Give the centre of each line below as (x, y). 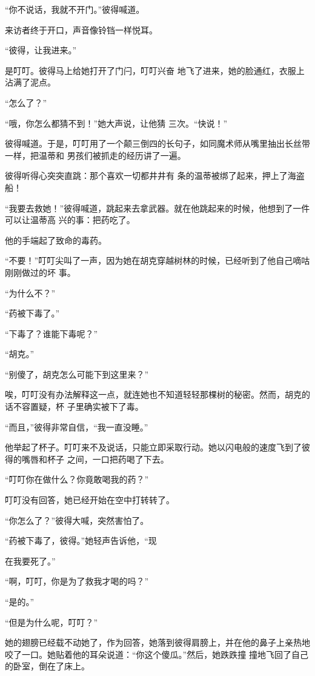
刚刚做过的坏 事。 (40, 272)
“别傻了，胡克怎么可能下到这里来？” (77, 374)
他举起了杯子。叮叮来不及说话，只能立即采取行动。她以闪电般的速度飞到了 (153, 447)
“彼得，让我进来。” (41, 50)
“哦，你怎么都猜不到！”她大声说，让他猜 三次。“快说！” (116, 123)
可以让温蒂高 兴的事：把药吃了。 (70, 220)
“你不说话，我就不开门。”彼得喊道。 (75, 9)
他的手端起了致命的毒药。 (56, 240)
